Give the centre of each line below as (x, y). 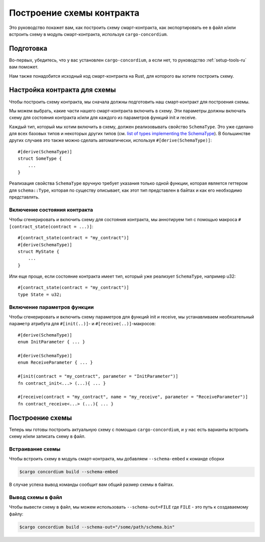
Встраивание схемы (35, 449)
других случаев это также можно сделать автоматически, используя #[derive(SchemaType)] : (110, 141)
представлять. (24, 197)
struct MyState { (39, 251)
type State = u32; (40, 294)
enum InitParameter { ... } (52, 342)
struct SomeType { (40, 159)
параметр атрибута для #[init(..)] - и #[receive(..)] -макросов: (82, 324)
